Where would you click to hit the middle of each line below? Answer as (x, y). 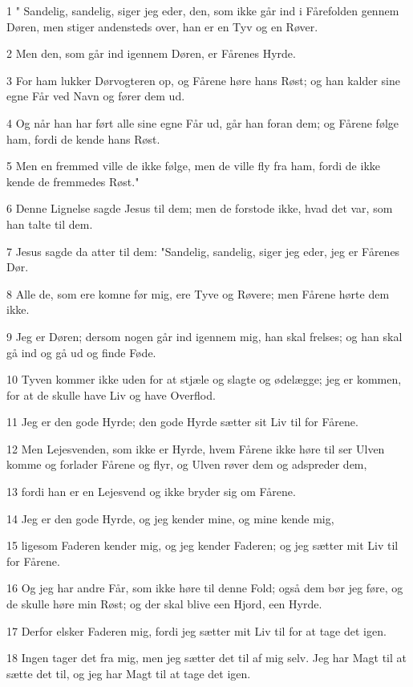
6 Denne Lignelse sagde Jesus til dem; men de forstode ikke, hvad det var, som (200, 208)
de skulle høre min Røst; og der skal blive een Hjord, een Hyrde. (164, 604)
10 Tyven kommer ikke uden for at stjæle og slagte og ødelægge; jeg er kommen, (204, 379)
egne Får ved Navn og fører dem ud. (96, 96)
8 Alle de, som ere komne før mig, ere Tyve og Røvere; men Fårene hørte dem (198, 293)
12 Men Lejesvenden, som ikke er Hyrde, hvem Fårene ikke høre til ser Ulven (196, 448)
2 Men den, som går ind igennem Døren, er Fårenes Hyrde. (151, 53)
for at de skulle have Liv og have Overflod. (111, 394)
